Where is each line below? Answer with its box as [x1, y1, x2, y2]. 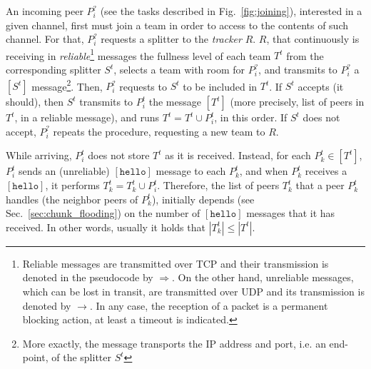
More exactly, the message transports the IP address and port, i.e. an [22, 335, 326, 350]
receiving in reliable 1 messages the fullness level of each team [6, 46, 271, 63]
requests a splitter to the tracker [101, 31, 242, 46]
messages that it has [246, 206, 335, 221]
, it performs [45, 178, 100, 193]
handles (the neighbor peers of [6, 191, 138, 206]
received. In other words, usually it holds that [6, 219, 205, 234]
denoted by [22, 298, 71, 313]
